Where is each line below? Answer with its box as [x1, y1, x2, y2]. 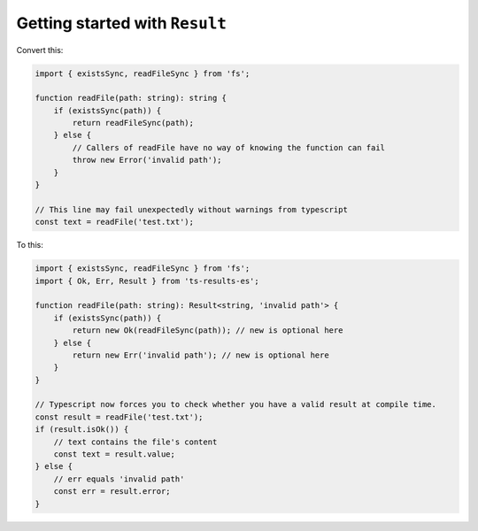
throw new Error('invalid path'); [72, 155, 222, 165]
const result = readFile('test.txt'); [35, 412, 204, 422]
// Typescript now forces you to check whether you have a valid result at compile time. [35, 399, 437, 410]
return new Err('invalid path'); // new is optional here [72, 350, 329, 360]
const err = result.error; [53, 487, 172, 496]
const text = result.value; [53, 450, 176, 459]
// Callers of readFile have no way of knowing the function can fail [72, 142, 385, 152]
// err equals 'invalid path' [53, 473, 185, 484]
